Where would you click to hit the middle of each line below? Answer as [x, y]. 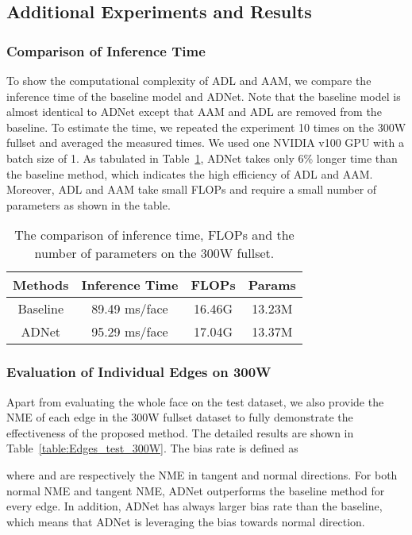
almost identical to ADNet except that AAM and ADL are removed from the [194, 112]
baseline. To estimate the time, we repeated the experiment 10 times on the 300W [206, 127]
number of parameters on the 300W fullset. [154, 253]
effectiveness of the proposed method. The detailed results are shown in [180, 432]
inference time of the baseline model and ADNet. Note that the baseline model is [204, 96]
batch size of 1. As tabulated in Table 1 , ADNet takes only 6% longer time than [202, 158]
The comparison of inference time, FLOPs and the [154, 235]
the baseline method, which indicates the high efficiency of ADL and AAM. [190, 173]
